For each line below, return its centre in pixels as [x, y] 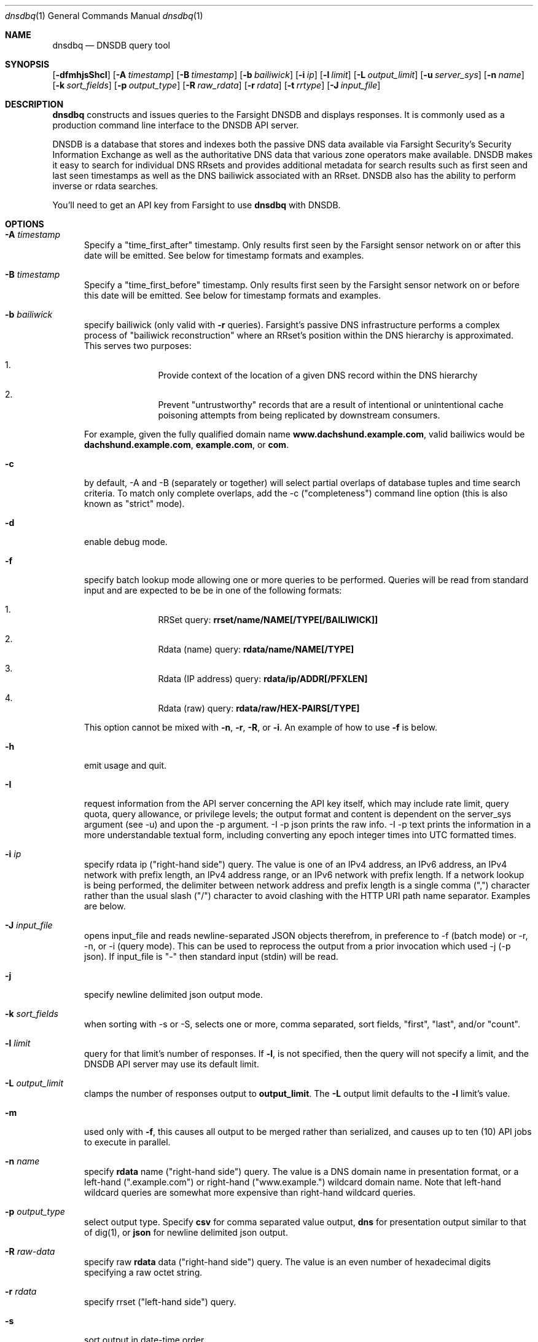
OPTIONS [25, 224]
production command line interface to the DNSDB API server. [176, 125]
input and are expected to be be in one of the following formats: [213, 590]
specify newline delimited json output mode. [174, 995]
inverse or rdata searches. [105, 186]
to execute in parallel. [127, 1142]
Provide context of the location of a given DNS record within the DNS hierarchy [318, 375]
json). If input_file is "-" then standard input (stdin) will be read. [211, 956]
